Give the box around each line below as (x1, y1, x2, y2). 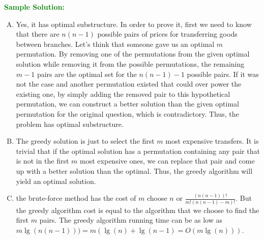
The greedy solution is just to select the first (16, 136, 155, 146)
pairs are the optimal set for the (37, 68, 137, 79)
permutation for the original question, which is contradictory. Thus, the (16, 108, 239, 119)
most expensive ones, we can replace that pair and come (80, 155, 255, 166)
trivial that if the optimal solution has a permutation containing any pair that (16, 145, 260, 156)
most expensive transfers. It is (165, 136, 259, 146)
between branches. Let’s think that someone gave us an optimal (16, 38, 215, 49)
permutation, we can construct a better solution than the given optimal (16, 98, 239, 109)
